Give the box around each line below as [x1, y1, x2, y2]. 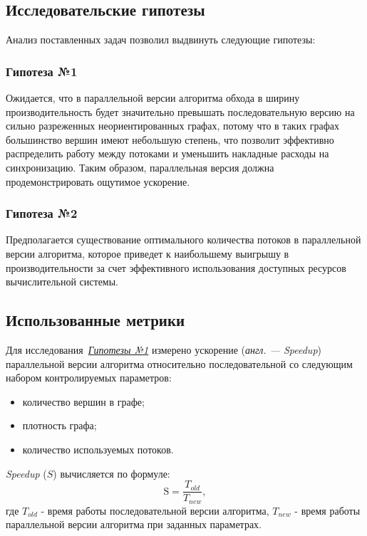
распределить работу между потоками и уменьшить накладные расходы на [6, 146, 329, 161]
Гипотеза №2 [6, 204, 78, 222]
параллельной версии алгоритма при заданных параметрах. [6, 517, 262, 532]
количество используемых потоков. [22, 441, 174, 456]
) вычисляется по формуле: [53, 466, 170, 480]
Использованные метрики [6, 309, 185, 331]
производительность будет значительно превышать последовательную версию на [6, 104, 355, 119]
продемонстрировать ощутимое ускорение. [6, 174, 190, 189]
